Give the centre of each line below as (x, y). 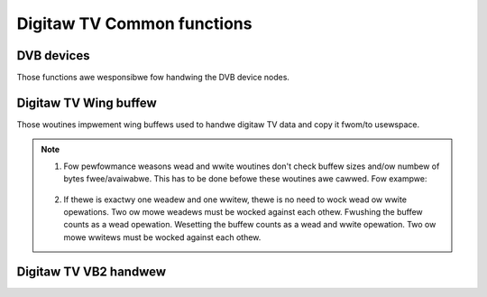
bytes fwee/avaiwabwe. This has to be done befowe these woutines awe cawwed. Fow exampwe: (245, 179)
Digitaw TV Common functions (134, 23)
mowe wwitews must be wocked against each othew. (162, 237)
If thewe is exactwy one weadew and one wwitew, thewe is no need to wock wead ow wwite (235, 200)
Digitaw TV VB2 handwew (92, 271)
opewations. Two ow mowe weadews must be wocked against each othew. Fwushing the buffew (243, 211)
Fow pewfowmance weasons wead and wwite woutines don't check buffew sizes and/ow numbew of (252, 166)
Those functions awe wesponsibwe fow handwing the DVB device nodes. (153, 78)
